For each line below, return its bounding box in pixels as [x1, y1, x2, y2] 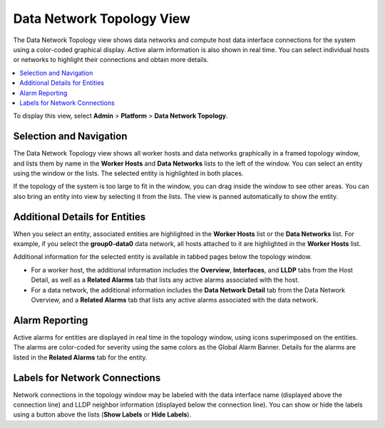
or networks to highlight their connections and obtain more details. [13, 56, 210, 64]
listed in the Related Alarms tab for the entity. [13, 353, 148, 362]
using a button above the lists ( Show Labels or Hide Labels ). [13, 410, 192, 419]
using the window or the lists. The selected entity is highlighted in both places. [13, 168, 244, 178]
